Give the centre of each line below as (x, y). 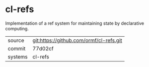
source (16, 40)
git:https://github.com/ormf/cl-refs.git (77, 40)
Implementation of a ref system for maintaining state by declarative (75, 23)
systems (18, 56)
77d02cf (43, 48)
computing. (17, 28)
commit (17, 48)
